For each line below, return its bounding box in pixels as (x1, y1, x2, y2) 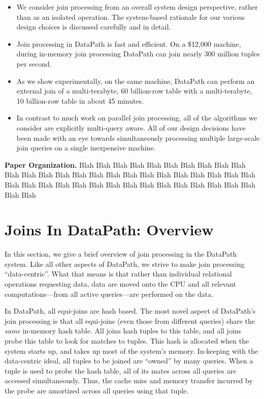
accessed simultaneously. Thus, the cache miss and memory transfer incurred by (5, 375, 253, 386)
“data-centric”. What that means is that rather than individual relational (5, 268, 232, 279)
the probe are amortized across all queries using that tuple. (5, 385, 189, 395)
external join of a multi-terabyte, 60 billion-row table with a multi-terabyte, (16, 85, 252, 96)
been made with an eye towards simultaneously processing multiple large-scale (16, 132, 260, 143)
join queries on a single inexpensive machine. (16, 142, 156, 153)
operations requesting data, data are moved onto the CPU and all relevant (5, 279, 236, 289)
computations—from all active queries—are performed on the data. (5, 288, 214, 299)
